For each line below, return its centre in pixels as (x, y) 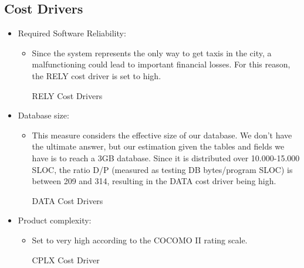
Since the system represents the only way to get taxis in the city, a (152, 52)
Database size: (43, 115)
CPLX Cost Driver (66, 259)
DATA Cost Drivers (67, 200)
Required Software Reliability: (72, 33)
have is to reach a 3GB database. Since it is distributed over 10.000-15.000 (166, 157)
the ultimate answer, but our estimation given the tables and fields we (158, 146)
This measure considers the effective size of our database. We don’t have (162, 135)
